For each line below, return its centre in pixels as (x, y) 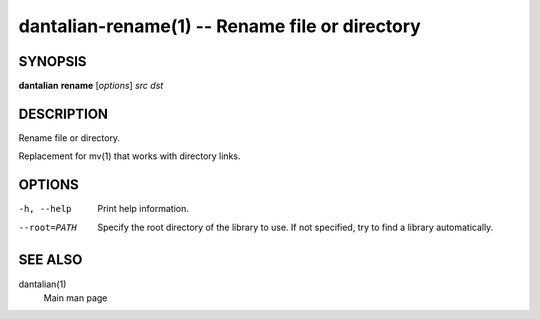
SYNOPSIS (52, 61)
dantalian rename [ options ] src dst (91, 86)
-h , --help (45, 209)
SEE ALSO (50, 260)
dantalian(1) (42, 284)
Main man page (75, 297)
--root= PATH (47, 227)
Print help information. (143, 209)
